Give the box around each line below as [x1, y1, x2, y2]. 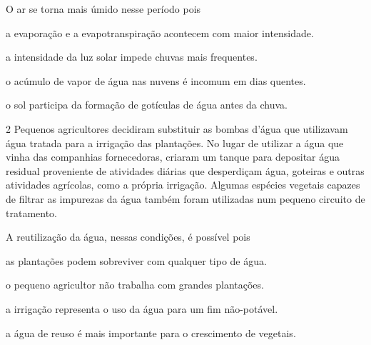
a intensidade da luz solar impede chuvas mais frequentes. [6, 49, 258, 64]
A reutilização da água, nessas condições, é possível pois [6, 229, 250, 244]
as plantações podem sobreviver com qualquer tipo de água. [6, 253, 267, 268]
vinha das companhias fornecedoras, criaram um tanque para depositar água [6, 149, 340, 164]
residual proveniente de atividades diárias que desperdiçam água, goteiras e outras [6, 163, 365, 178]
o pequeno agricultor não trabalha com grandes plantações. [6, 277, 264, 292]
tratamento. [6, 205, 57, 220]
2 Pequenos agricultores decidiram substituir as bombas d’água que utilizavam [6, 121, 348, 136]
